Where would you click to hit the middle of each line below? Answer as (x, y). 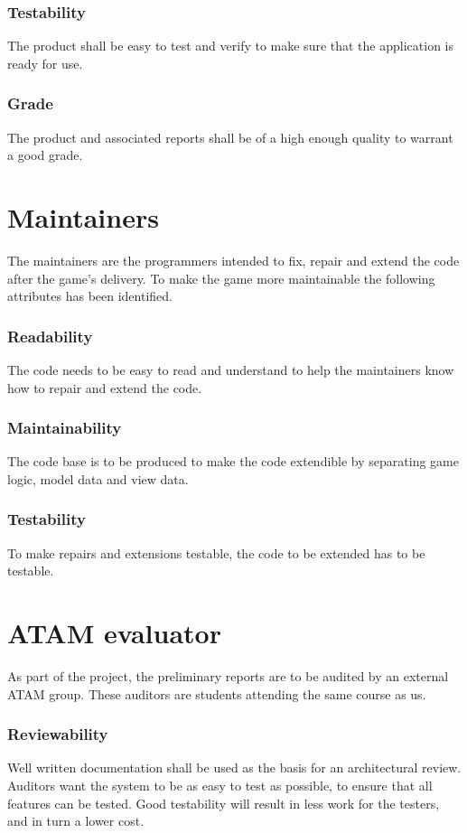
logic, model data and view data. (98, 478)
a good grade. (45, 155)
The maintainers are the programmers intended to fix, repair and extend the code (233, 260)
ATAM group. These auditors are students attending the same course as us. (217, 693)
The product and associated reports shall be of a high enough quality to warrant (230, 137)
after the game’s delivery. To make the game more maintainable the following (221, 278)
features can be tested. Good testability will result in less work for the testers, (224, 803)
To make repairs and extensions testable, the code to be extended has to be (216, 552)
